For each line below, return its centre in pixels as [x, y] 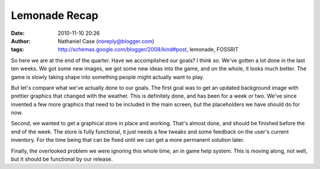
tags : [17, 50]
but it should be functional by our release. [62, 159]
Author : [21, 41]
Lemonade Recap [55, 15]
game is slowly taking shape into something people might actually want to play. [108, 77]
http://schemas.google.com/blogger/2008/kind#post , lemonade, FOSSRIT [148, 50]
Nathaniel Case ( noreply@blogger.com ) [106, 41]
